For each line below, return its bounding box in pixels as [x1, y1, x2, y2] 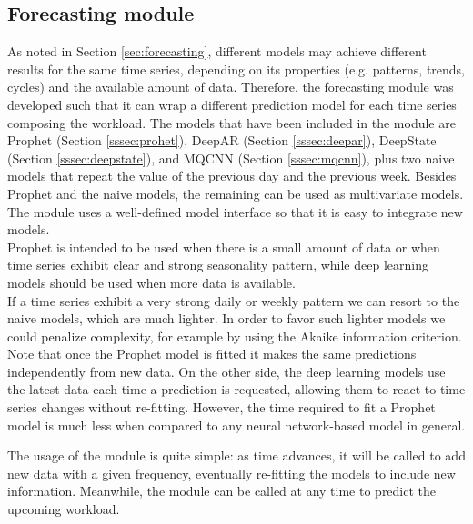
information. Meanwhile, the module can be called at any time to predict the [7, 481, 437, 500]
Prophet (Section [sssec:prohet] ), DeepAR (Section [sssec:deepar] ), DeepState [7, 131, 437, 150]
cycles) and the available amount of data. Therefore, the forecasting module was [7, 77, 454, 96]
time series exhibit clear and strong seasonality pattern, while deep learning [7, 255, 428, 274]
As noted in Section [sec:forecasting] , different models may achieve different [7, 42, 427, 61]
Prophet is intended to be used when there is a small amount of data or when [7, 237, 440, 256]
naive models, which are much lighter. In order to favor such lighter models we [7, 309, 446, 328]
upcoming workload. [7, 499, 120, 519]
